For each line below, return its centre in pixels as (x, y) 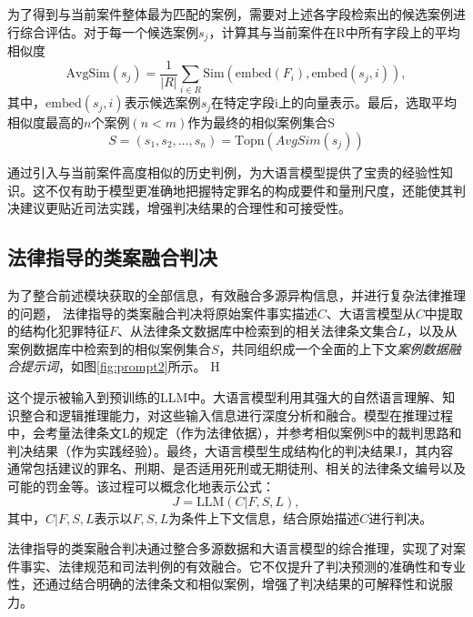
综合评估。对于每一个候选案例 (109, 31)
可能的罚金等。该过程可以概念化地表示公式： (141, 486)
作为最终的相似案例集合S (262, 122)
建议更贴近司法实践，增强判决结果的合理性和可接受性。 (185, 208)
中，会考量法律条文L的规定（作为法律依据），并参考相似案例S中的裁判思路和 (235, 433)
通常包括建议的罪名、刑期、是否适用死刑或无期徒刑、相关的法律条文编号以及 (236, 468)
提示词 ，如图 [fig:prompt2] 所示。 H (120, 366)
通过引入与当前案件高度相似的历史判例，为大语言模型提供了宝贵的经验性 (224, 172)
